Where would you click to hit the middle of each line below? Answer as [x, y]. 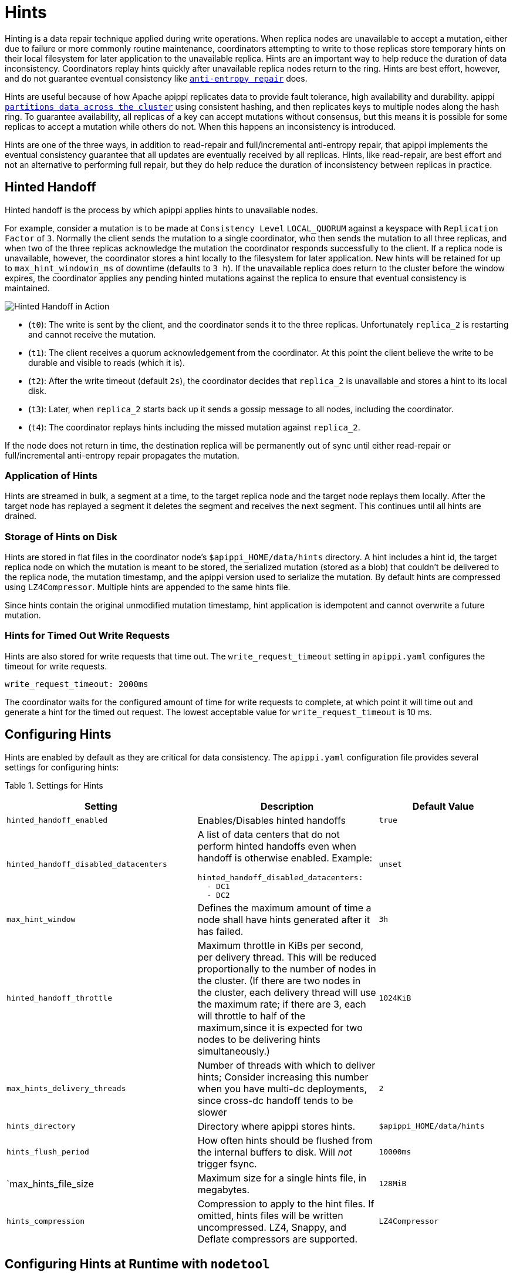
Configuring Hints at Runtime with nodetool [137, 1264]
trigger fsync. [227, 1164]
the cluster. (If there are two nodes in [279, 980]
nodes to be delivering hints [259, 1039]
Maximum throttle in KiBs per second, [281, 945]
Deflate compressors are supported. [278, 1239]
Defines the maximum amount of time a [284, 908]
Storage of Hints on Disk [61, 536]
